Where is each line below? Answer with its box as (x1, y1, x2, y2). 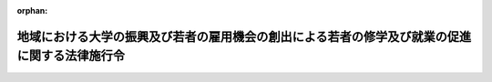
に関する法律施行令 (16, 48, 125, 64)
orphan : (16, 5, 48, 15)
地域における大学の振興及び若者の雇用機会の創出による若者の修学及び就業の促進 (16, 28, 472, 45)
